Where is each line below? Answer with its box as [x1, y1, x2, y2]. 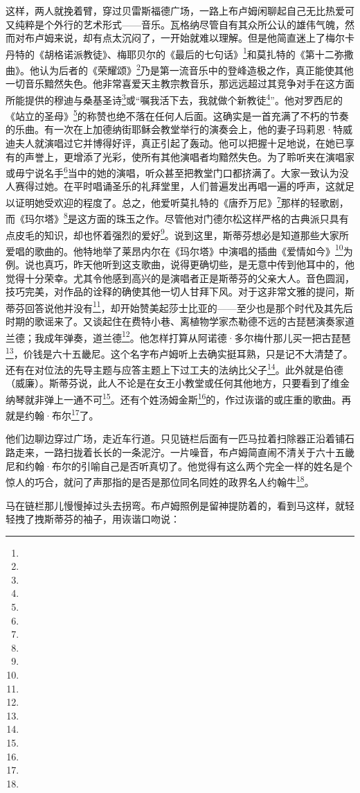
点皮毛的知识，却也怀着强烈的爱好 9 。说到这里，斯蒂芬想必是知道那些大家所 [6, 225, 349, 242]
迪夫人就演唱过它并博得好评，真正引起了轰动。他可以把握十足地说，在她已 [6, 135, 345, 150]
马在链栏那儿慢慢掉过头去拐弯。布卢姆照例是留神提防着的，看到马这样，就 [6, 498, 345, 512]
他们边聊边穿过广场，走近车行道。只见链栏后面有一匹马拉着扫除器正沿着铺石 [6, 431, 354, 446]
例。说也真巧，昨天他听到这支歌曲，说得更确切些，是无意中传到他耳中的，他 [6, 257, 354, 271]
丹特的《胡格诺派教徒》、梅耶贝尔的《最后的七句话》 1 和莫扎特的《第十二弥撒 [6, 44, 354, 61]
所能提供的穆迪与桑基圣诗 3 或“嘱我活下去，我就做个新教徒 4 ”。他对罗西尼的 [6, 90, 343, 107]
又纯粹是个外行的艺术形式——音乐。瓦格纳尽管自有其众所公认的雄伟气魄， [6, 17, 345, 31]
